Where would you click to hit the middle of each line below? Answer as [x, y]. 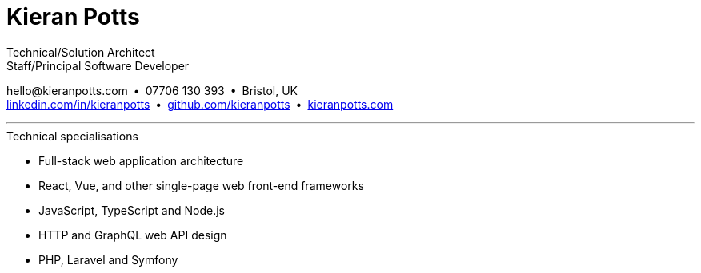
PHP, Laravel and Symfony [108, 259]
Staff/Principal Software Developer [98, 65]
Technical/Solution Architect [81, 52]
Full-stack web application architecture [141, 160]
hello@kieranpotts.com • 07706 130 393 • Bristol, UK [152, 90]
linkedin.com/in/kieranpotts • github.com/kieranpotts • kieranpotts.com [200, 104]
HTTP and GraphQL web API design [133, 235]
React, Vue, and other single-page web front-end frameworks [201, 185]
